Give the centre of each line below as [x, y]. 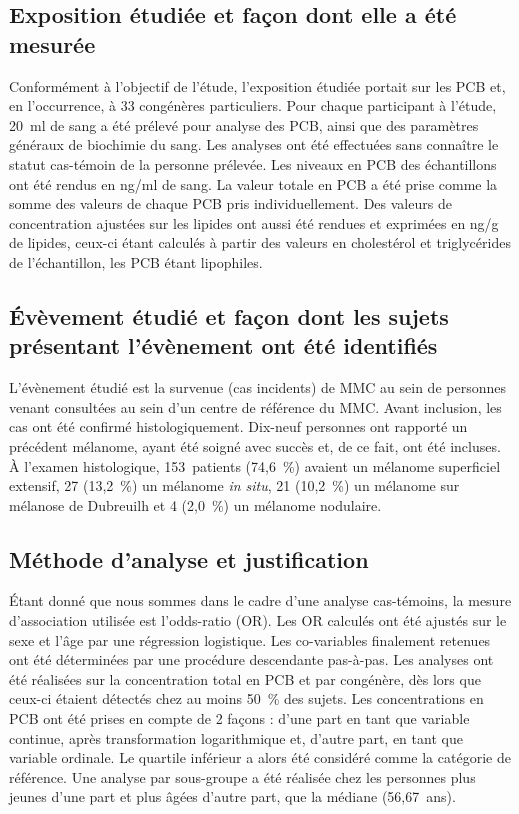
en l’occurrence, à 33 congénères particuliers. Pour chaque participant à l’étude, [253, 105]
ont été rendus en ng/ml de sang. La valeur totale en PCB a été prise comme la [253, 183]
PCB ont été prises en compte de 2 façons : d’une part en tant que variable [239, 718]
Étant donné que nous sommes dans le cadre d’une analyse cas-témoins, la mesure [260, 600]
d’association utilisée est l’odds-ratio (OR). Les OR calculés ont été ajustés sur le [258, 620]
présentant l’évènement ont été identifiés [223, 345]
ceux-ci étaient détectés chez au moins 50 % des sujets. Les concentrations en [246, 698]
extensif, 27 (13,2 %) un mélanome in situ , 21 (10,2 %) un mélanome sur [234, 485]
